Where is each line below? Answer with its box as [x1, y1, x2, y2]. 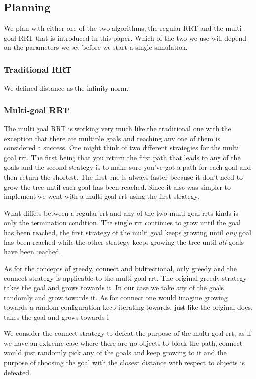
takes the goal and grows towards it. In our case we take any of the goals [4, 282, 224, 292]
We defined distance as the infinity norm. [4, 83, 129, 93]
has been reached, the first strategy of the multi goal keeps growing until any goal [4, 227, 251, 237]
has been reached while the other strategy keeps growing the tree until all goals [4, 237, 244, 247]
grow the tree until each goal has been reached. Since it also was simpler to [4, 181, 231, 191]
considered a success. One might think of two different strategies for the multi [4, 142, 239, 153]
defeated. [4, 367, 31, 377]
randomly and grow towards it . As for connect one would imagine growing [4, 292, 228, 302]
